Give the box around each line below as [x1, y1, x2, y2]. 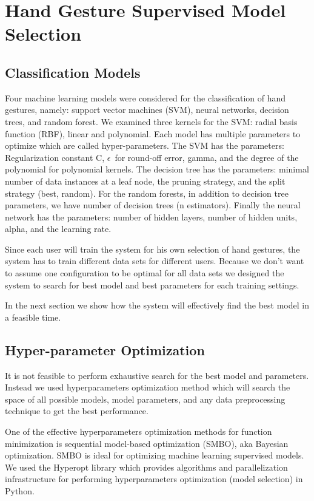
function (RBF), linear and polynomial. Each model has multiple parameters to [5, 127, 301, 140]
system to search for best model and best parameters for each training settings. [5, 278, 299, 291]
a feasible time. [5, 310, 61, 323]
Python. [5, 485, 35, 497]
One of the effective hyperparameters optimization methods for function [5, 425, 272, 438]
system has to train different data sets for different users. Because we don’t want [5, 254, 304, 267]
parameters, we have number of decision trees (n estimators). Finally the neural [5, 199, 301, 211]
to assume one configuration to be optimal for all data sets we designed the [5, 267, 284, 279]
